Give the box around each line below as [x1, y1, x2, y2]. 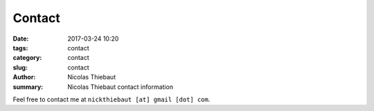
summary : [12, 83, 44, 91]
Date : [12, 34, 29, 43]
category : [12, 54, 42, 62]
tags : [12, 43, 28, 52]
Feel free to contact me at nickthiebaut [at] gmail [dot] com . [12, 95, 211, 103]
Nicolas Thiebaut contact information [67, 83, 173, 91]
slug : [12, 63, 28, 72]
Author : [12, 73, 36, 81]
